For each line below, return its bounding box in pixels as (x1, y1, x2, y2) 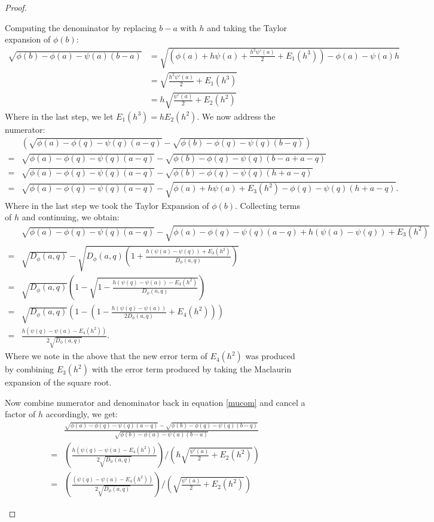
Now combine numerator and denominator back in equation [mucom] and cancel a (5, 396, 305, 408)
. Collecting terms (235, 199, 301, 211)
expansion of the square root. (5, 376, 112, 389)
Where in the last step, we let (5, 110, 114, 122)
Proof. (5, 1, 27, 13)
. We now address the (197, 110, 276, 122)
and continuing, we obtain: (22, 211, 120, 223)
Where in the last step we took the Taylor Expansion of (5, 199, 209, 211)
